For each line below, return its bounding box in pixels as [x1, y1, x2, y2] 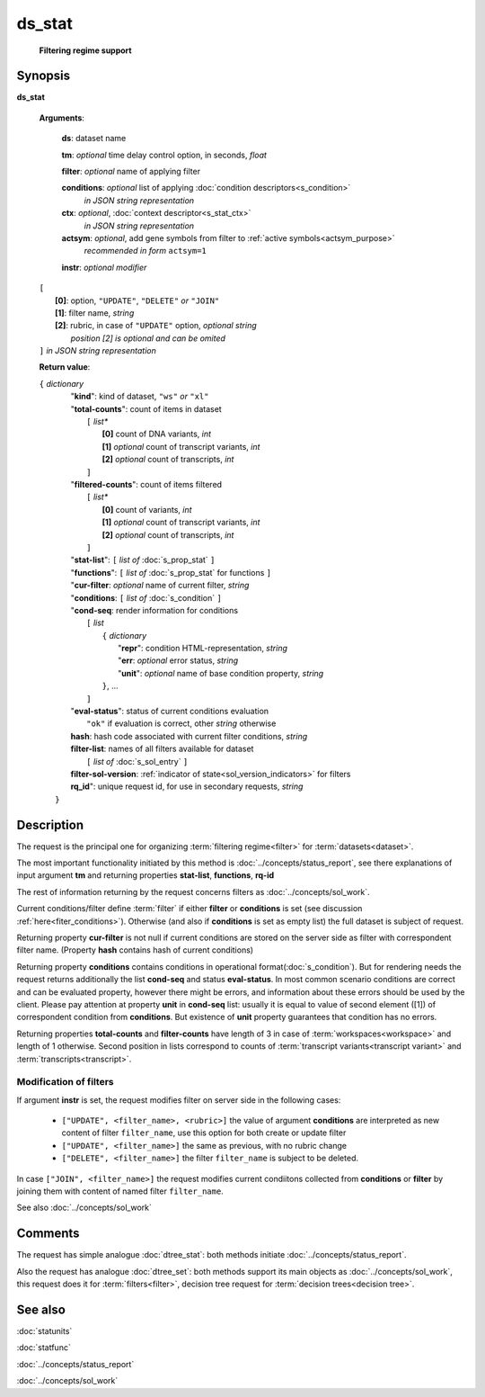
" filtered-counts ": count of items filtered [70, 479, 223, 489]
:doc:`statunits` [16, 1326, 73, 1336]
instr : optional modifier [61, 262, 147, 273]
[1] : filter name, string [55, 307, 135, 318]
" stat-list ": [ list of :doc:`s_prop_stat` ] [70, 554, 216, 566]
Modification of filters [16, 1076, 114, 1088]
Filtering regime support [39, 45, 132, 56]
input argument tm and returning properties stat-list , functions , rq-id [16, 870, 275, 881]
